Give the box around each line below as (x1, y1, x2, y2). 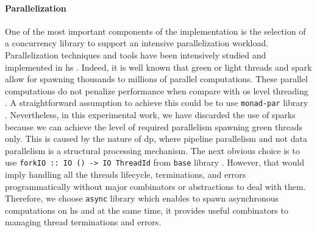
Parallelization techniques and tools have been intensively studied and (5, 48, 266, 61)
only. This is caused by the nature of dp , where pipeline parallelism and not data (5, 132, 307, 145)
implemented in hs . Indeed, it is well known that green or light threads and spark (5, 60, 312, 73)
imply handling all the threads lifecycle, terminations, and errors (5, 168, 246, 181)
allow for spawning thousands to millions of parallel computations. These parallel (5, 72, 308, 85)
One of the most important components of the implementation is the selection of (5, 24, 306, 37)
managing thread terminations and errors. (5, 216, 162, 228)
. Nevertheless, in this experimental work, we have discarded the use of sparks (5, 108, 296, 121)
